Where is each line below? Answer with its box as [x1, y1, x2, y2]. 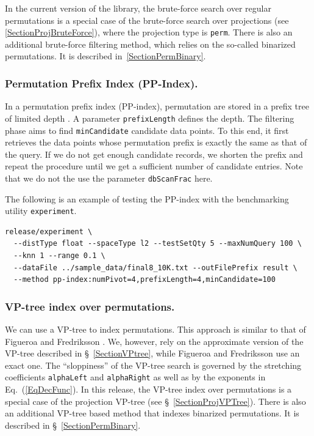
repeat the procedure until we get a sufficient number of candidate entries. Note [5, 160, 303, 172]
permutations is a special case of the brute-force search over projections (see [5, 13, 289, 26]
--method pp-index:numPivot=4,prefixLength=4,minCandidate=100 [13, 275, 276, 284]
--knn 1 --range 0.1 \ [13, 251, 105, 260]
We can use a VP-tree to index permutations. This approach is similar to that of [5, 323, 306, 336]
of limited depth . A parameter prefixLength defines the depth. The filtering [5, 111, 294, 124]
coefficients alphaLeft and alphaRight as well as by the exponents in [5, 371, 266, 383]
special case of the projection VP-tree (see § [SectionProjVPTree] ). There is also [5, 394, 306, 407]
